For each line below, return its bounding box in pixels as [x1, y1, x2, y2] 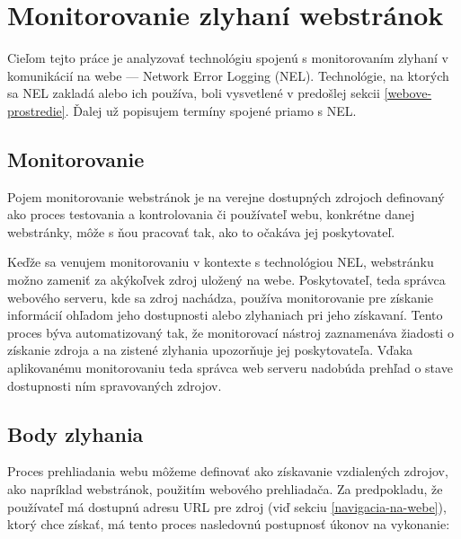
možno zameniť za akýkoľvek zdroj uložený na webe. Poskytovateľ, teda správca [7, 270, 446, 289]
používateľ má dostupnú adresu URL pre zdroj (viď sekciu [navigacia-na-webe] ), [7, 497, 447, 516]
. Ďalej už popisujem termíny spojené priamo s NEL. [65, 101, 357, 119]
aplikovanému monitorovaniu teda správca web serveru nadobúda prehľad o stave [7, 358, 453, 377]
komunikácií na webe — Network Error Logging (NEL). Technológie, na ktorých [7, 66, 449, 84]
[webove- [384, 84, 432, 102]
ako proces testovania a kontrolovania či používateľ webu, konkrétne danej [7, 205, 415, 224]
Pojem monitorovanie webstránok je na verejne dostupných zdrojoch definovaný [7, 187, 445, 206]
